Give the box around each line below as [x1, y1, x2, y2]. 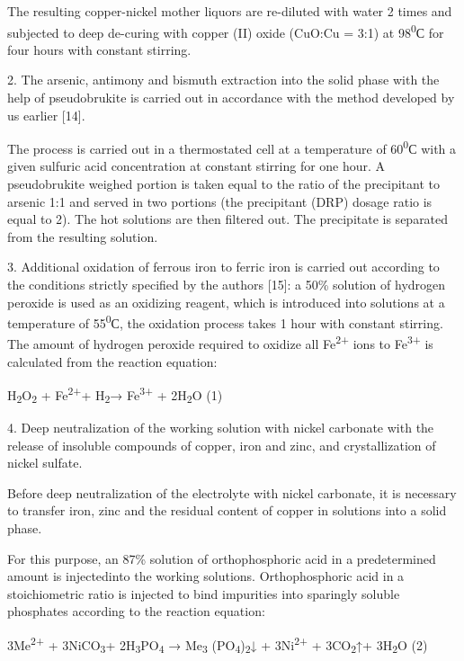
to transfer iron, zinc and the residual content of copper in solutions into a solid [7, 501, 447, 520]
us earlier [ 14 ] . [7, 105, 85, 124]
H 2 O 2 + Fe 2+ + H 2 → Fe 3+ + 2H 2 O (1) [7, 383, 223, 406]
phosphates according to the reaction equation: [7, 602, 265, 621]
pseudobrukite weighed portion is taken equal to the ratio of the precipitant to [7, 174, 441, 193]
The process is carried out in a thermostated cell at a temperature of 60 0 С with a [7, 137, 457, 157]
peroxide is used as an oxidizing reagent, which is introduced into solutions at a [7, 292, 445, 311]
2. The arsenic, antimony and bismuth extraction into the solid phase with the [7, 70, 440, 89]
